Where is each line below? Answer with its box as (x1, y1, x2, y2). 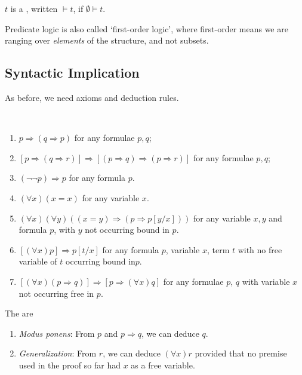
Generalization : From (19, 347, 97, 359)
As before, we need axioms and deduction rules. (5, 91, 179, 103)
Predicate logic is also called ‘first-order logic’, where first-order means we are (5, 22, 288, 35)
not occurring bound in (85, 223, 170, 236)
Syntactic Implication (5, 63, 140, 82)
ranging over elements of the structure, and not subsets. (5, 34, 209, 47)
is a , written (10, 2, 58, 14)
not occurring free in (19, 287, 94, 299)
